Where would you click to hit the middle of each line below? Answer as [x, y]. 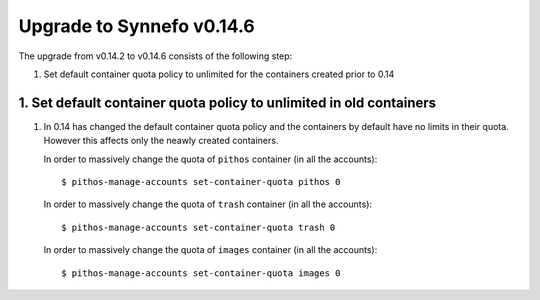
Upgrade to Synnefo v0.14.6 [136, 26]
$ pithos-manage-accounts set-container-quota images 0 [201, 273]
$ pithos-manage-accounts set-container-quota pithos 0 [201, 182]
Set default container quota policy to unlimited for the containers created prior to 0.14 [219, 74]
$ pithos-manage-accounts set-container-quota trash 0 [198, 227]
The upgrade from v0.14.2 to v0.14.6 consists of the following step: [155, 56]
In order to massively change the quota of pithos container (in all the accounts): [210, 159]
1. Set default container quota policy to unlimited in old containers [227, 102]
